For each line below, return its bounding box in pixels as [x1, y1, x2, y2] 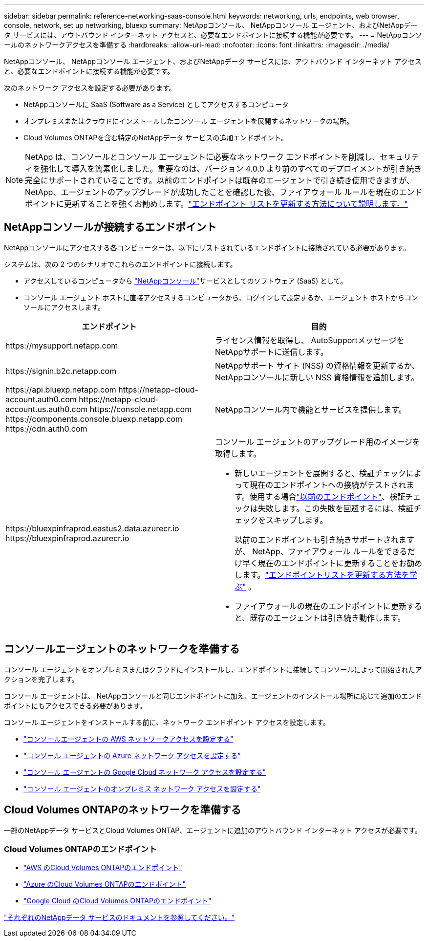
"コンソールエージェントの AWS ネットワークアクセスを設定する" [23, 734, 234, 743]
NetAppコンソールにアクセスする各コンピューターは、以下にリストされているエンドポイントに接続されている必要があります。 [4, 243, 410, 252]
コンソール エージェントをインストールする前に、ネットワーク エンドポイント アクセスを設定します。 [4, 718, 330, 726]
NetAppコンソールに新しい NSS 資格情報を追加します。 [215, 372, 419, 382]
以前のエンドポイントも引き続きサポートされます [235, 534, 415, 545]
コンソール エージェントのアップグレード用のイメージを [215, 437, 420, 447]
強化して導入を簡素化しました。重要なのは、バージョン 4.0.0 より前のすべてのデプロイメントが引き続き [41, 164, 422, 174]
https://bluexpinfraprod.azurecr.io [5, 533, 129, 543]
